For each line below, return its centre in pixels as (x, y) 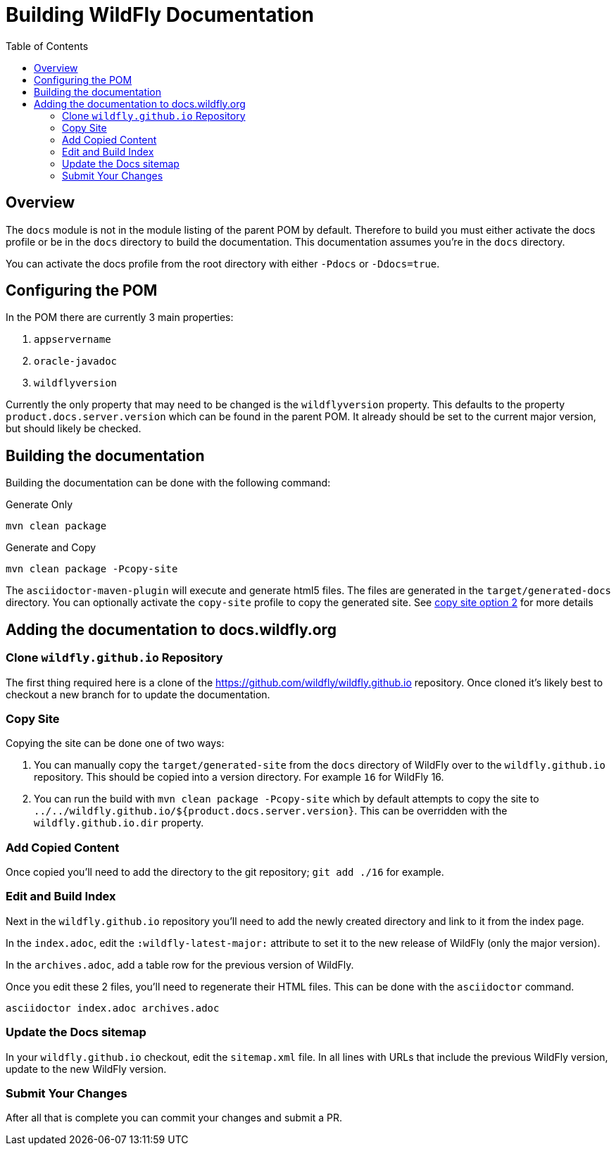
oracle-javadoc (76, 361)
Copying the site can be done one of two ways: (115, 743)
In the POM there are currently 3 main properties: (120, 317)
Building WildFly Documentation (160, 15)
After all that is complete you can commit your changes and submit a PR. (174, 1118)
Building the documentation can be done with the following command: (168, 483)
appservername (73, 340)
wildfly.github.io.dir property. (119, 823)
